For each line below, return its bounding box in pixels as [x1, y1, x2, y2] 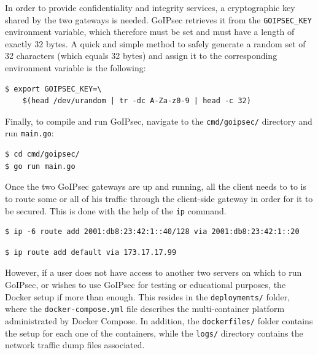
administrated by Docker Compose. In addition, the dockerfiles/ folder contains [5, 314, 313, 327]
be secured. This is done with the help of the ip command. [5, 204, 227, 217]
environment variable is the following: [5, 61, 146, 74]
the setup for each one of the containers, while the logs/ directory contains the [5, 326, 303, 339]
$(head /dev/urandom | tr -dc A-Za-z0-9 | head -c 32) [22, 96, 251, 106]
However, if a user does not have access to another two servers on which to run [5, 266, 302, 279]
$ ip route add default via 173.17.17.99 [5, 248, 177, 257]
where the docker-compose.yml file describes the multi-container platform [5, 302, 285, 315]
